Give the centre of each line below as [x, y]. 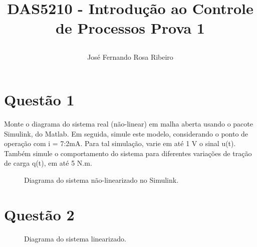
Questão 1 [39, 100]
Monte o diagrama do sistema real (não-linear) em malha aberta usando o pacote [128, 124]
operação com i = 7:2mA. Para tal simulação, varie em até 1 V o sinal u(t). [120, 143]
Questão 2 [39, 214]
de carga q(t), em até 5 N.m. [48, 163]
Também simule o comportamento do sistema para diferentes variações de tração [128, 153]
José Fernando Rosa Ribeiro [130, 56]
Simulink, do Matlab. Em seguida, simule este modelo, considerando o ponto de [126, 133]
